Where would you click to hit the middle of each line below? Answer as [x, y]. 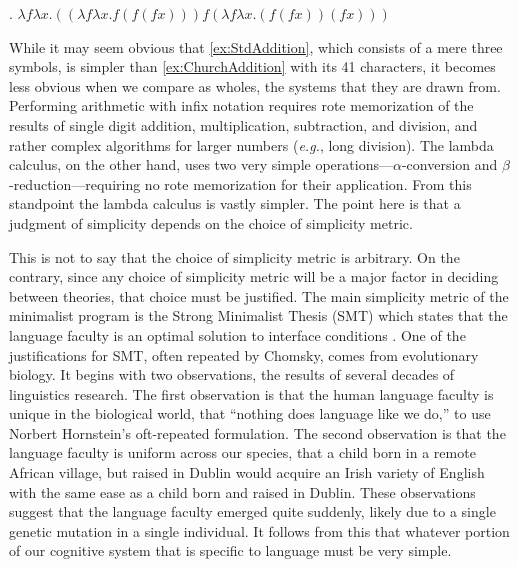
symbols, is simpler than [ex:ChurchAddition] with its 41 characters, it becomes [252, 66]
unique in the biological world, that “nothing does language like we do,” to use [250, 413]
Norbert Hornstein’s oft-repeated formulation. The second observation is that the [257, 432]
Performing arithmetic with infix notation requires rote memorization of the [241, 105]
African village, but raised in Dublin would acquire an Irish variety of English [247, 472]
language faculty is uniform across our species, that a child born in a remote [242, 452]
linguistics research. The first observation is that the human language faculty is [251, 393]
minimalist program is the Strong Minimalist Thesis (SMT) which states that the [258, 315]
